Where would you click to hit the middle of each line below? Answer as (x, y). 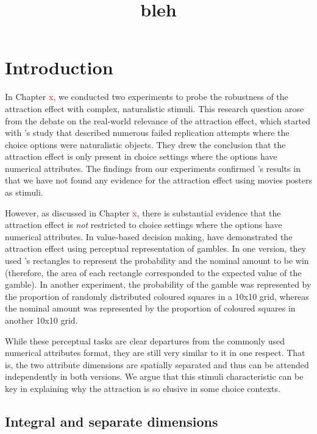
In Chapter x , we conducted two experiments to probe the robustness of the (147, 97)
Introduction (59, 67)
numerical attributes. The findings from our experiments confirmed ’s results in (153, 168)
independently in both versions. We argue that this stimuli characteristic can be (154, 376)
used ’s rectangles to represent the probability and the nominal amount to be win (157, 261)
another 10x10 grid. (41, 320)
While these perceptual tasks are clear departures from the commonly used (145, 340)
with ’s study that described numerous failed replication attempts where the (147, 133)
